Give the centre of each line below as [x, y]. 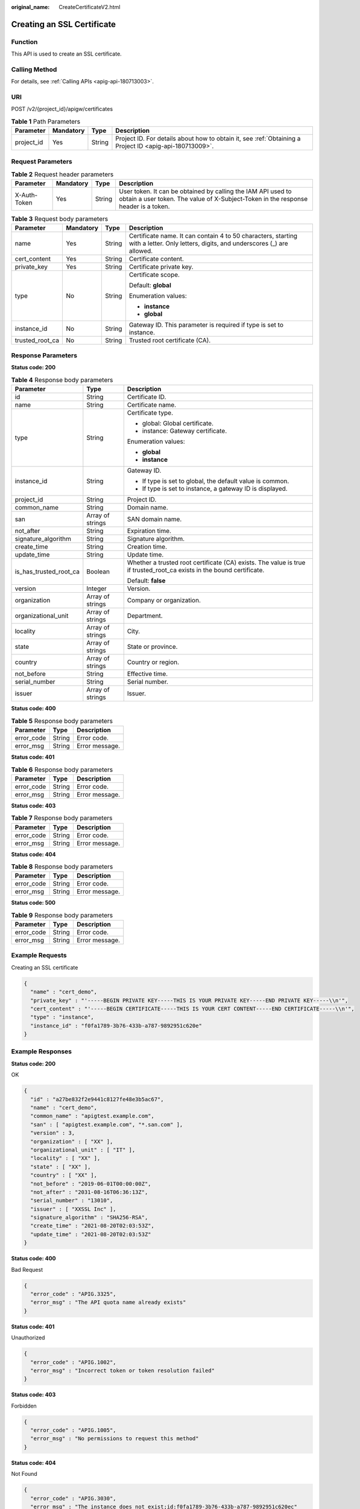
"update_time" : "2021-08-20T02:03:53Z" [91, 1234]
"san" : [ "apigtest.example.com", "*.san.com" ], [107, 1125]
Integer [96, 589]
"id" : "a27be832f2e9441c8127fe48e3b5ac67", [97, 1099]
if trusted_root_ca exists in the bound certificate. [196, 570]
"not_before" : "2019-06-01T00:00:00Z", [91, 1184]
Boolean [98, 572]
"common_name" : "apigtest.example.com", [93, 1116]
